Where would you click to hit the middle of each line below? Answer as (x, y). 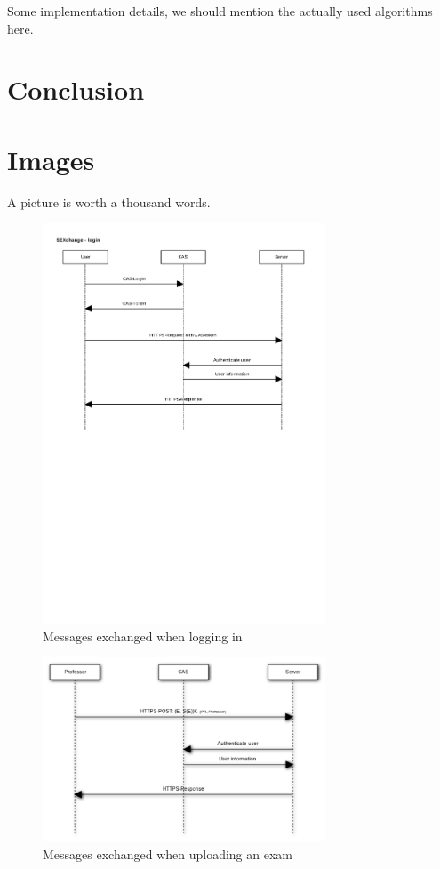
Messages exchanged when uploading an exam (168, 853)
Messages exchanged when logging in (143, 636)
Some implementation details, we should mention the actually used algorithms (220, 11)
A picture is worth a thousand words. (109, 201)
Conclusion (76, 89)
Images (51, 159)
